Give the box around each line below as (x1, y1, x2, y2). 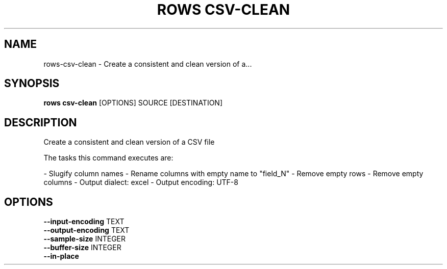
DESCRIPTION (4, 116, 77, 129)
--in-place (43, 252, 79, 261)
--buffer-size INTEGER (43, 243, 121, 252)
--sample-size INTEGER (43, 234, 126, 244)
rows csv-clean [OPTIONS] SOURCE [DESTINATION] (43, 98, 223, 107)
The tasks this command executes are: (43, 153, 173, 163)
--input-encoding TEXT (43, 217, 125, 226)
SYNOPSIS (4, 77, 60, 90)
